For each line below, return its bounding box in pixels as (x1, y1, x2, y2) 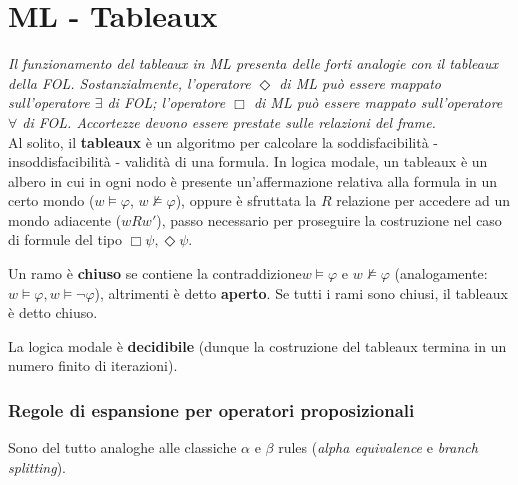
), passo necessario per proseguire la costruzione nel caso (156, 209, 502, 230)
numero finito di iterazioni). (8, 355, 178, 376)
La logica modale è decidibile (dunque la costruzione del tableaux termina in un (8, 335, 507, 356)
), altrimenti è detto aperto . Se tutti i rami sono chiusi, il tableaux (94, 282, 508, 303)
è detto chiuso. (8, 302, 98, 323)
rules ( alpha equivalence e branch (278, 437, 478, 458)
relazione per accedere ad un (336, 190, 511, 211)
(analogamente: (394, 263, 488, 284)
